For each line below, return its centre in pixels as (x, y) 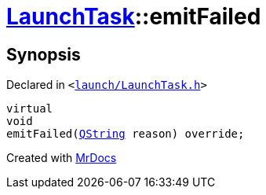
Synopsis (44, 54)
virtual (30, 109)
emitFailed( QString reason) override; (126, 134)
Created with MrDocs (62, 158)
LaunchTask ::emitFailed (134, 17)
